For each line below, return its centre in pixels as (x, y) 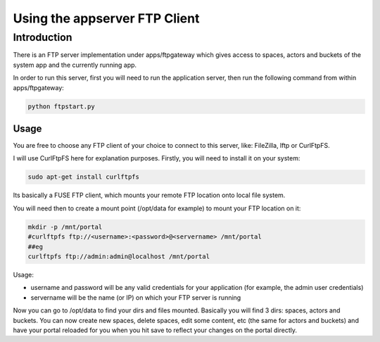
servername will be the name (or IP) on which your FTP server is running (136, 297)
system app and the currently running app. (75, 65)
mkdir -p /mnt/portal (65, 227)
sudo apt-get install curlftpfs (84, 177)
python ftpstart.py (61, 106)
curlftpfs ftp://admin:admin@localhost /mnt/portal (119, 256)
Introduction (43, 37)
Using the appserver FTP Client (106, 18)
